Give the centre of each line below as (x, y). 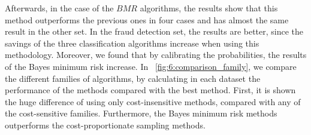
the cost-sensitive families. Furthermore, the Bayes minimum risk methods (141, 113)
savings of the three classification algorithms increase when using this (132, 43)
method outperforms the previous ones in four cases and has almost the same (147, 19)
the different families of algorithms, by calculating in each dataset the (133, 78)
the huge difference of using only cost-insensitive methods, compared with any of (153, 101)
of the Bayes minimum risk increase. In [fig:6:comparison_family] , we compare (151, 66)
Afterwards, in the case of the (59, 8)
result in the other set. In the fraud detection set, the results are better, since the (154, 31)
